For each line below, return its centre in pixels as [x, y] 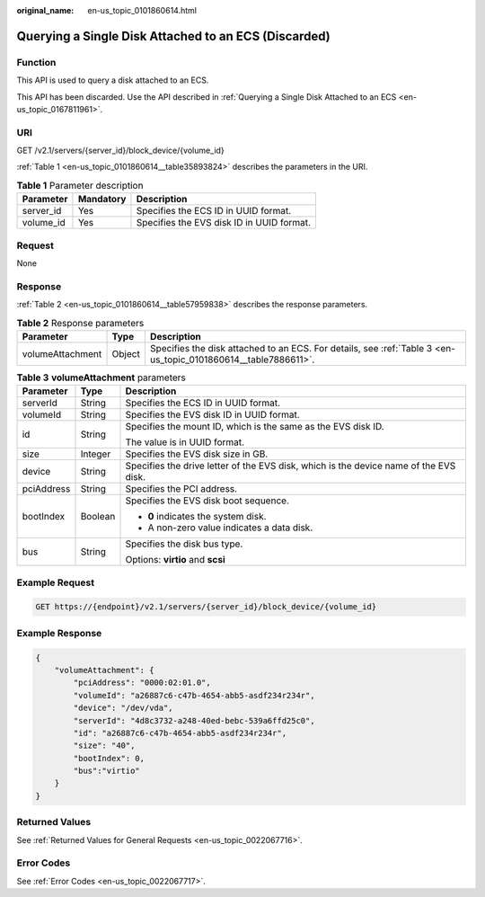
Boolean [98, 517]
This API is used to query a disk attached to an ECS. [113, 80]
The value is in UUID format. [185, 442]
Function [36, 62]
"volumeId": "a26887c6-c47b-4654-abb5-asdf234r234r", [194, 695]
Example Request [55, 582]
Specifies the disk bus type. [184, 544]
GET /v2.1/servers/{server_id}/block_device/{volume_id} [120, 151]
